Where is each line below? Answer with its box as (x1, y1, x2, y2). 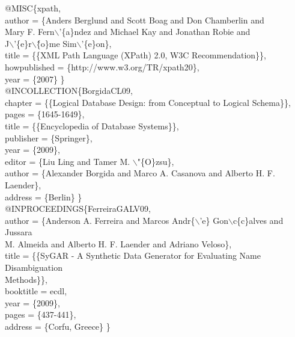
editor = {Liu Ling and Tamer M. (5, 155, 130, 167)
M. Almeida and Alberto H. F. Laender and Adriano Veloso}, (5, 237, 232, 250)
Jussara (5, 226, 32, 238)
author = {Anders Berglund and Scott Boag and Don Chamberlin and (5, 13, 264, 26)
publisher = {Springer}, (5, 131, 93, 144)
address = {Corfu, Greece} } (5, 320, 111, 333)
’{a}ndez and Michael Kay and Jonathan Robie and (59, 25, 251, 38)
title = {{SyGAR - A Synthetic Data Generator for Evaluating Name (5, 249, 261, 262)
